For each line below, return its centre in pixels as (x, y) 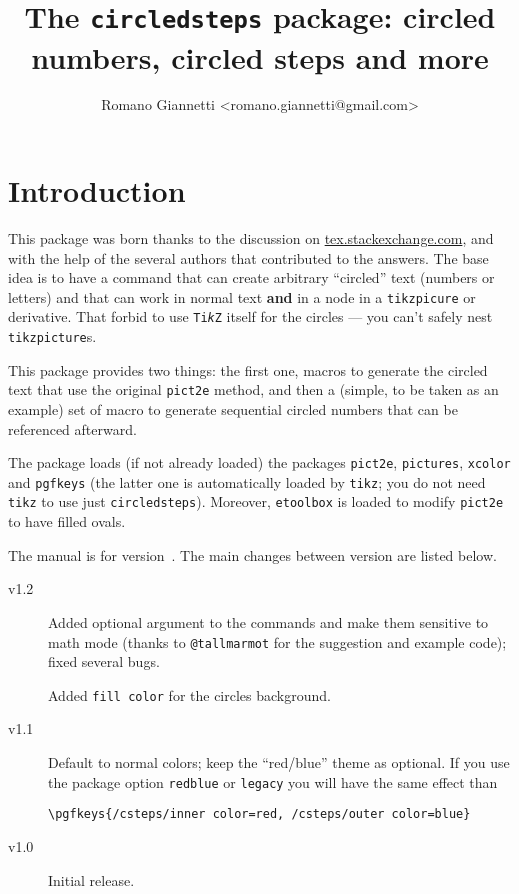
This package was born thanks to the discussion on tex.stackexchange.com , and (251, 237)
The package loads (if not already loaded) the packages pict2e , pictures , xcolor (259, 462)
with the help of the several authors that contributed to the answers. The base (248, 257)
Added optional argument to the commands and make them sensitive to (268, 621)
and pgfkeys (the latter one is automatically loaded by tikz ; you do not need (247, 481)
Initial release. (91, 879)
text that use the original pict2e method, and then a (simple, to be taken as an (253, 389)
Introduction (97, 190)
